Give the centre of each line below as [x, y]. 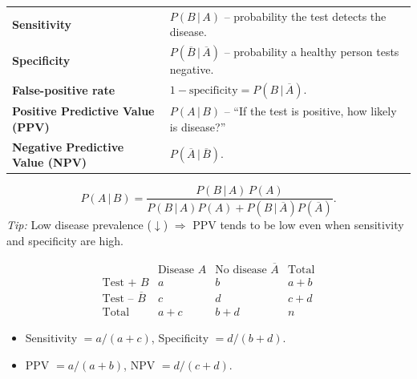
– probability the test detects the [305, 16]
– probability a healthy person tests [312, 52]
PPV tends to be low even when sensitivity [298, 225]
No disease [241, 270]
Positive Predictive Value [83, 111]
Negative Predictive [68, 146]
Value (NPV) [50, 162]
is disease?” [198, 126]
